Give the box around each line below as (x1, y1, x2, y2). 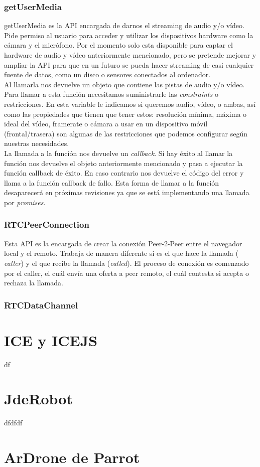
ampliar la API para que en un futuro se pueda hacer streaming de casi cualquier (4, 59, 254, 70)
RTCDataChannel (4, 298, 78, 311)
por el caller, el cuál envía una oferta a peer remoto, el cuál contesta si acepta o (4, 267, 249, 278)
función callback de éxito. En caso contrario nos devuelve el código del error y (4, 168, 244, 178)
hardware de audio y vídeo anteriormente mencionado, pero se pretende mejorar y (4, 50, 256, 60)
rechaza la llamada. (4, 277, 63, 288)
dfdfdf (4, 417, 23, 428)
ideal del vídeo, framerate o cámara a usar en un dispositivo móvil (4, 118, 208, 129)
